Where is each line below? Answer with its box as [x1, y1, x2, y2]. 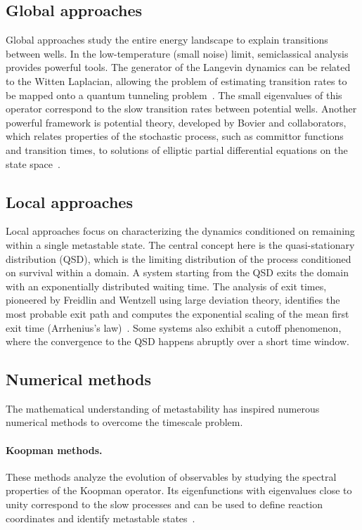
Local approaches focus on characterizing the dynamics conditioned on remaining [6, 224, 355, 238]
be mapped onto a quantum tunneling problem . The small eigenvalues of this [6, 87, 342, 102]
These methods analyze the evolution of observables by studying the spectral [6, 469, 337, 484]
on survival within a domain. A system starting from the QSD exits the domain [6, 265, 349, 280]
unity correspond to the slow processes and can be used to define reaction [6, 497, 323, 512]
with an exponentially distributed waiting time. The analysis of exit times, [6, 278, 327, 293]
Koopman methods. [6, 442, 103, 457]
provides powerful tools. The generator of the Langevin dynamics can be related [6, 60, 351, 75]
